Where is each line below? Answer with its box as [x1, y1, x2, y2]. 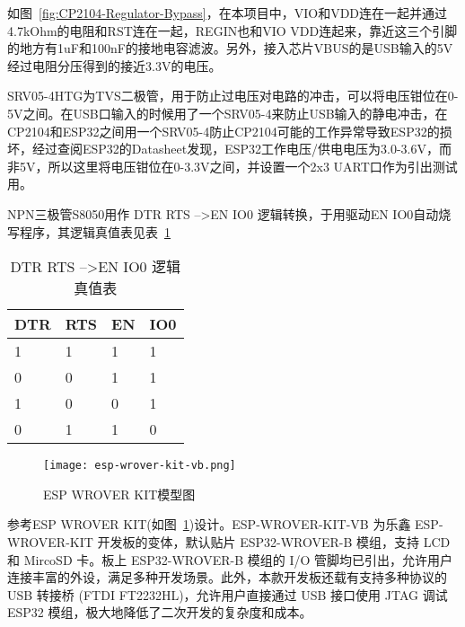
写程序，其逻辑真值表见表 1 [7, 222, 171, 241]
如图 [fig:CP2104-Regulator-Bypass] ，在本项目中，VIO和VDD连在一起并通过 [7, 4, 448, 22]
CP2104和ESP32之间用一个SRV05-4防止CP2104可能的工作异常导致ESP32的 [7, 121, 440, 140]
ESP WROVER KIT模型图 [43, 484, 196, 503]
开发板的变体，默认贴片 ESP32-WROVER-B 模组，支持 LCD [97, 532, 451, 551]
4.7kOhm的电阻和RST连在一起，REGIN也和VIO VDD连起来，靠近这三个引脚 [7, 21, 458, 40]
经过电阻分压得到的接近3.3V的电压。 [7, 56, 222, 75]
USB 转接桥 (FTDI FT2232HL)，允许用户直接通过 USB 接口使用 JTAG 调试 [7, 585, 448, 604]
